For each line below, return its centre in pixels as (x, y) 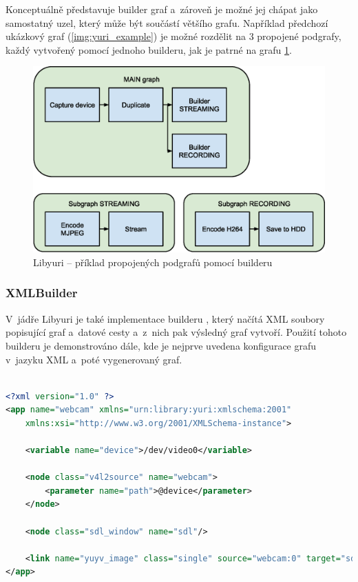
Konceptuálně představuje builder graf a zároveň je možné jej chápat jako (162, 9)
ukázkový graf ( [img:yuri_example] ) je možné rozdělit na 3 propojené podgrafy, (173, 36)
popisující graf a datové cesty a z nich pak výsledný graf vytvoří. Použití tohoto (176, 332)
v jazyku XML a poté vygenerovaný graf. (94, 359)
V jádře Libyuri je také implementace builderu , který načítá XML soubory (165, 318)
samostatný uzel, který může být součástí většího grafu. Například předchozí (167, 22)
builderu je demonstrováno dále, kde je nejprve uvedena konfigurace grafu (161, 345)
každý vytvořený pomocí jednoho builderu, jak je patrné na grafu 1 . (149, 49)
